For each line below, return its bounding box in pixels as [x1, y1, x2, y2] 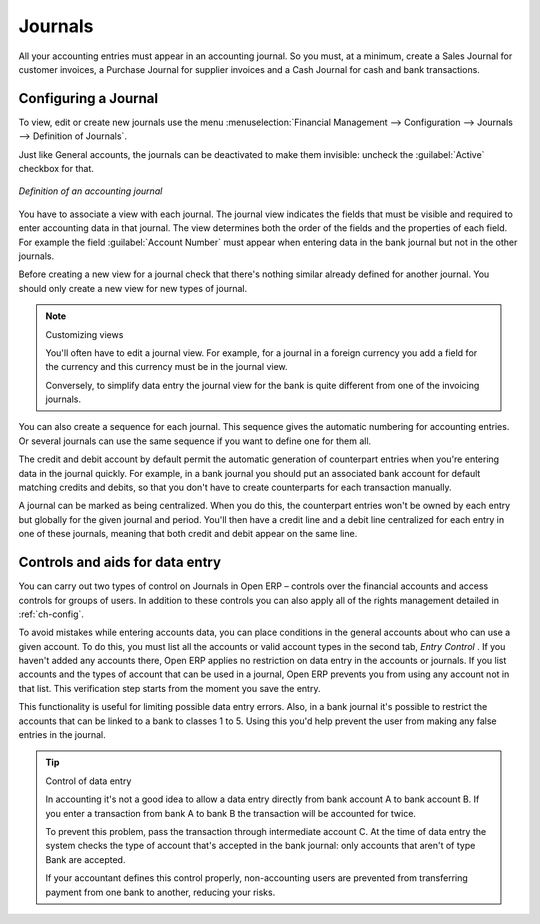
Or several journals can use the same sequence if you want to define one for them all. [18, 435, 372, 447]
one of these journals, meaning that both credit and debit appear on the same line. [18, 528, 358, 540]
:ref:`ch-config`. [18, 608, 85, 620]
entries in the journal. [18, 729, 106, 741]
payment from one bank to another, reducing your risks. [45, 886, 276, 898]
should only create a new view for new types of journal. [18, 282, 248, 294]
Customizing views [45, 328, 124, 340]
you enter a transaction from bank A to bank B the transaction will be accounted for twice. [45, 807, 417, 819]
